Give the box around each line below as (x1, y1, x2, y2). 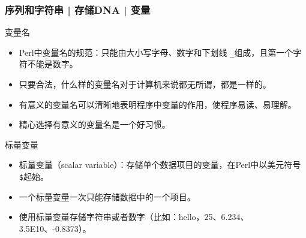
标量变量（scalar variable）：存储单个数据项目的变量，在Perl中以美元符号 (19, 158, 301, 171)
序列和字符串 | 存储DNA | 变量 (5, 2, 151, 17)
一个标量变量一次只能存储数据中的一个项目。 (19, 190, 196, 203)
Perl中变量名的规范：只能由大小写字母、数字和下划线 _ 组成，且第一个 (19, 46, 293, 58)
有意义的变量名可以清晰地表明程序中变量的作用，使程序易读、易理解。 (19, 98, 296, 110)
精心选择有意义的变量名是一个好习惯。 (19, 118, 170, 131)
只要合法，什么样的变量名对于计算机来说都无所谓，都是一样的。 (19, 78, 271, 91)
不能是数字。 (27, 58, 78, 70)
